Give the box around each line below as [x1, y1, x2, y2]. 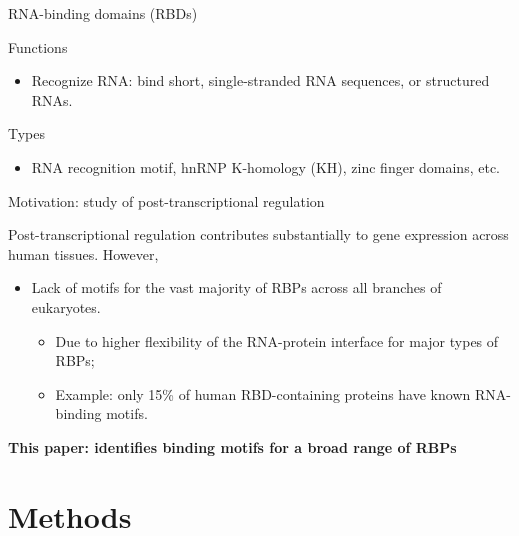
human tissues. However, [8, 243, 159, 264]
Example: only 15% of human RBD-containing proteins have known [55, 383, 471, 404]
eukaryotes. [31, 296, 101, 317]
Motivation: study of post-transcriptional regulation [8, 190, 325, 211]
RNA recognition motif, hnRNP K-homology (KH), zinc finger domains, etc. [31, 156, 500, 177]
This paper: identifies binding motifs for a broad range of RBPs [8, 436, 457, 457]
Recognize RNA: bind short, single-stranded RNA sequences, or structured [31, 70, 490, 91]
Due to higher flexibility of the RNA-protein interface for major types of [55, 330, 499, 351]
